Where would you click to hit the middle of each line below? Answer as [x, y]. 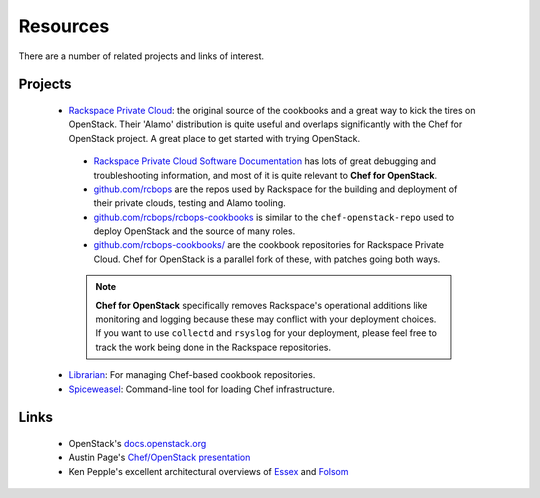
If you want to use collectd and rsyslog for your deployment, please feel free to [266, 333]
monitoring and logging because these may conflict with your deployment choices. [266, 319]
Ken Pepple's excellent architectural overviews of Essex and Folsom [208, 471]
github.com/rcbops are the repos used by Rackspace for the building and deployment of [275, 189]
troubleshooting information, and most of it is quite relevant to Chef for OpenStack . [265, 175]
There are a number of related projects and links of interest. [141, 56]
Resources [64, 26]
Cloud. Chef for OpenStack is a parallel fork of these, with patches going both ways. [267, 259]
